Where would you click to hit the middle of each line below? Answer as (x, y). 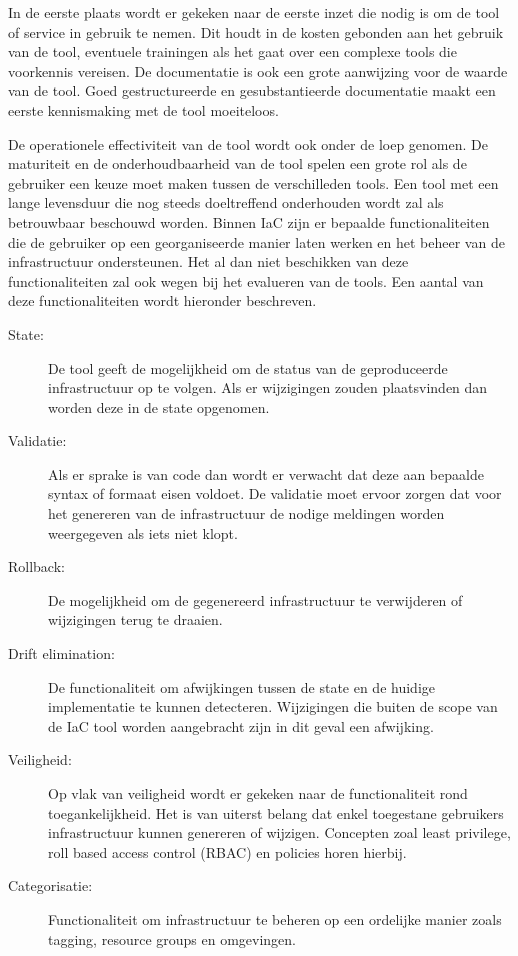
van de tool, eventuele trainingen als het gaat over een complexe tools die (232, 51)
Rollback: (36, 566)
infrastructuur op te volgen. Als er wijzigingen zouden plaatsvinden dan (268, 387)
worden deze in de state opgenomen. (159, 406)
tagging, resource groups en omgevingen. (172, 938)
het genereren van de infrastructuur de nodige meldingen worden (246, 513)
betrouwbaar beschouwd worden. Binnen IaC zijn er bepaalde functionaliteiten (249, 221)
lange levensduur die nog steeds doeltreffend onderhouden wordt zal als (226, 202)
